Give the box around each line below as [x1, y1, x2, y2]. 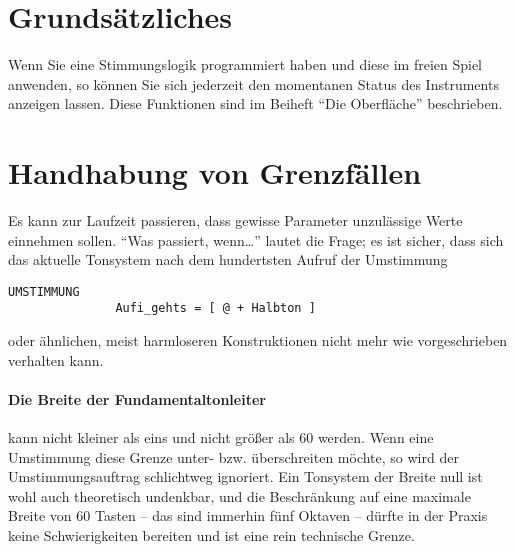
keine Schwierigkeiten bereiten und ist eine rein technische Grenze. [8, 525, 415, 546]
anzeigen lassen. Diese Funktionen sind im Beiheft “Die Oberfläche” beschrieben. [8, 93, 503, 114]
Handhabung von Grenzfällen [8, 152, 422, 193]
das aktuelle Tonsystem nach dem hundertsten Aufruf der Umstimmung [8, 249, 448, 270]
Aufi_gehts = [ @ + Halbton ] [115, 301, 316, 316]
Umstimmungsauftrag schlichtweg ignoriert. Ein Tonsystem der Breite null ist [8, 466, 483, 487]
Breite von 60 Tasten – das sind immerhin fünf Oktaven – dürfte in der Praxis [8, 505, 488, 526]
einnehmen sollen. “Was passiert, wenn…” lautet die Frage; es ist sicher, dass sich [8, 229, 504, 250]
